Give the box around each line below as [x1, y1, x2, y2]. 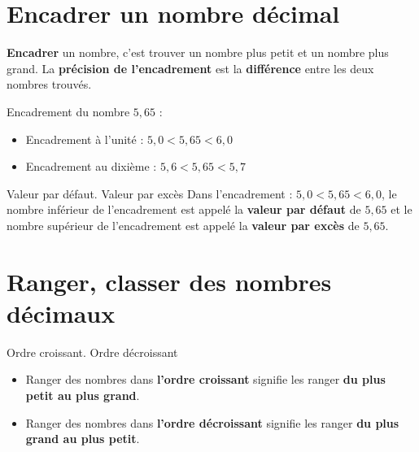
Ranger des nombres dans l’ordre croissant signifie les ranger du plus [25, 371, 386, 388]
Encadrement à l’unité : [25, 130, 144, 147]
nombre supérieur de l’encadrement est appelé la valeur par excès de [7, 216, 360, 233]
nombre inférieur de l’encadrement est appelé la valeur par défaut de [7, 201, 361, 218]
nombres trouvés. [7, 76, 92, 93]
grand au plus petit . [25, 430, 140, 447]
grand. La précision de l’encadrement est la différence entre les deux [7, 59, 374, 76]
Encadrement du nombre [7, 102, 130, 120]
